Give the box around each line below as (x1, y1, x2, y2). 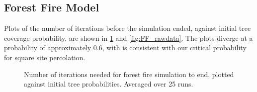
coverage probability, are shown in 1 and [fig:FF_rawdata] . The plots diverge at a (4, 32, 253, 43)
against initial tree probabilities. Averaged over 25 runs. (24, 79, 193, 89)
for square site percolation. (4, 52, 86, 62)
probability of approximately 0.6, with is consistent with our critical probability (4, 42, 247, 53)
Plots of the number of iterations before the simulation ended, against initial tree (4, 23, 251, 33)
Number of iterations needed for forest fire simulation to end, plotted (24, 69, 234, 79)
